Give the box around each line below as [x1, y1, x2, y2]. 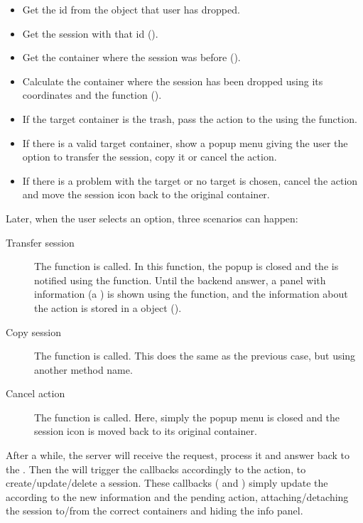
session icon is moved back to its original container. [34, 424, 257, 438]
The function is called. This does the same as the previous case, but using [34, 348, 356, 363]
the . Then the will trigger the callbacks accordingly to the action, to [6, 461, 306, 476]
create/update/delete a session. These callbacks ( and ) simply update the [6, 475, 328, 490]
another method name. [34, 362, 133, 377]
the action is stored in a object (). [34, 300, 182, 315]
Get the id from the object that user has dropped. [22, 2, 240, 16]
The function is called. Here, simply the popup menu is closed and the [34, 409, 340, 424]
